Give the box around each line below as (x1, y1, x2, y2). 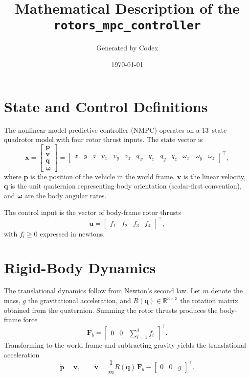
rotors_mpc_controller (53, 19, 201, 33)
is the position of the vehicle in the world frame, (30, 171, 175, 181)
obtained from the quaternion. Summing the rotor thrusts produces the (4, 305, 218, 315)
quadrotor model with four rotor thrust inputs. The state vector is (4, 134, 203, 144)
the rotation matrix (180, 295, 238, 306)
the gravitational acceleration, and (28, 295, 131, 306)
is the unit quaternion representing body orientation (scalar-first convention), (10, 181, 242, 191)
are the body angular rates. (24, 190, 107, 201)
